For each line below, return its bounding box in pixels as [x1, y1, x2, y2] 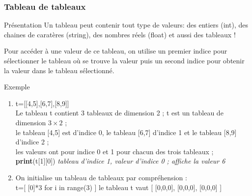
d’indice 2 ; [15, 137, 49, 147]
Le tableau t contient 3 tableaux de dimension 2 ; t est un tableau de [15, 108, 224, 118]
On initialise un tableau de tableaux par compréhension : [15, 172, 187, 182]
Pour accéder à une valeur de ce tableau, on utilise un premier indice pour [4, 46, 227, 56]
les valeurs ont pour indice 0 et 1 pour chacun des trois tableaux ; [15, 146, 214, 156]
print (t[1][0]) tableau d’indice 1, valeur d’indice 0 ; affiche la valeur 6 [15, 156, 225, 166]
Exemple [4, 82, 30, 92]
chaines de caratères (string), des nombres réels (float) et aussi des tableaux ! [4, 29, 236, 39]
